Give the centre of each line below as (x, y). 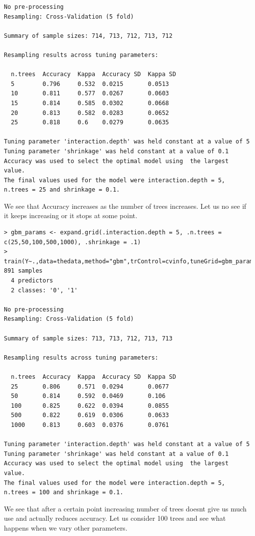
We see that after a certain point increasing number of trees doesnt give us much (125, 508)
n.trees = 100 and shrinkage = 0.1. (64, 493)
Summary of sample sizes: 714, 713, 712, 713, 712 (88, 36)
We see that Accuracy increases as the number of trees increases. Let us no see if (125, 206)
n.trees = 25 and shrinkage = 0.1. (62, 190)
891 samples (23, 271)
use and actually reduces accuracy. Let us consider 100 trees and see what (115, 518)
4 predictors (32, 281)
